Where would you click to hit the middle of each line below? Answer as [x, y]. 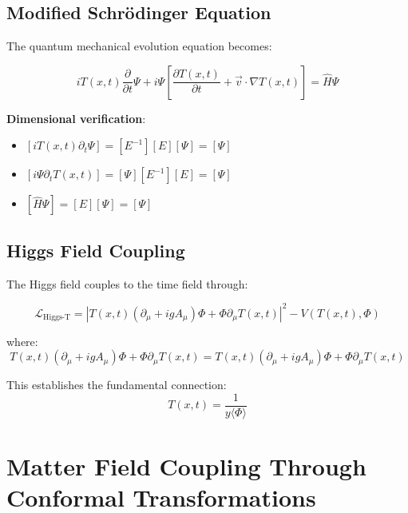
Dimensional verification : [76, 118]
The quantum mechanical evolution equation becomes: [139, 46]
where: [22, 341]
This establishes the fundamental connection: [117, 385]
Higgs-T [57, 318]
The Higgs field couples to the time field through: [127, 283]
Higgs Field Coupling [96, 250]
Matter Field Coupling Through [186, 466]
